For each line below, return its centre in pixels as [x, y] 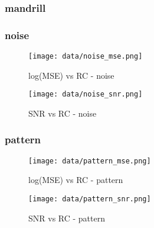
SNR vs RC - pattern [67, 218]
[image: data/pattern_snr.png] [90, 199]
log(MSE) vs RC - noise [71, 75]
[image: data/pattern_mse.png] [90, 161]
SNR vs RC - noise [63, 113]
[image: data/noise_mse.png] [86, 57]
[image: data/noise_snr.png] [86, 94]
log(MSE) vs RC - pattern [76, 180]
